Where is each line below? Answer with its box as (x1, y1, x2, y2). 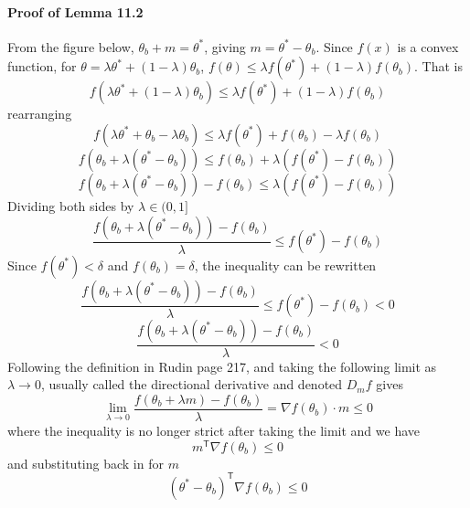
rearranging (7, 104, 72, 123)
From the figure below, (7, 37, 134, 56)
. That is (414, 57, 463, 76)
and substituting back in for (7, 453, 164, 472)
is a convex (397, 37, 459, 56)
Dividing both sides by (7, 196, 134, 215)
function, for (7, 57, 77, 76)
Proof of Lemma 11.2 (7, 2, 144, 21)
